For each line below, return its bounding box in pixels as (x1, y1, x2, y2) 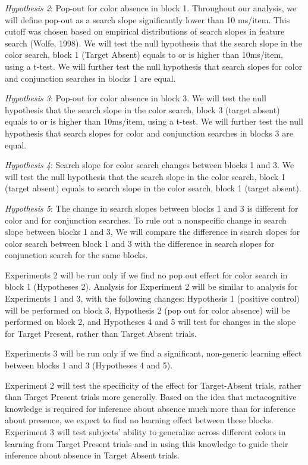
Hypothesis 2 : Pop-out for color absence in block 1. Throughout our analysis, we (5, 2, 297, 14)
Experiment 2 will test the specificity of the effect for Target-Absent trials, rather (5, 379, 301, 391)
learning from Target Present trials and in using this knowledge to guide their (5, 437, 288, 449)
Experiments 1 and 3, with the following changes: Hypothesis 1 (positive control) (5, 292, 300, 305)
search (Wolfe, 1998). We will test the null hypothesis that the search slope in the (5, 36, 302, 49)
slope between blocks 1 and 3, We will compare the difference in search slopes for (5, 225, 300, 238)
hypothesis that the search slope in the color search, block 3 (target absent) (5, 103, 280, 116)
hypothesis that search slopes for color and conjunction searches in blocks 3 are (5, 126, 293, 139)
